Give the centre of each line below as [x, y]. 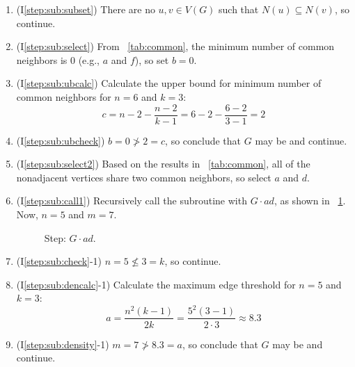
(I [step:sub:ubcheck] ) [61, 140]
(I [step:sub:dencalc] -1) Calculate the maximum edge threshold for [156, 284]
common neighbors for [64, 96]
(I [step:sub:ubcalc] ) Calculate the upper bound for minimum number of [169, 83]
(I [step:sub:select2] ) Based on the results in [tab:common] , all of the [163, 164]
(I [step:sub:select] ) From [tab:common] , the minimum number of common [175, 46]
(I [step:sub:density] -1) [63, 344]
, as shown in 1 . [310, 201]
